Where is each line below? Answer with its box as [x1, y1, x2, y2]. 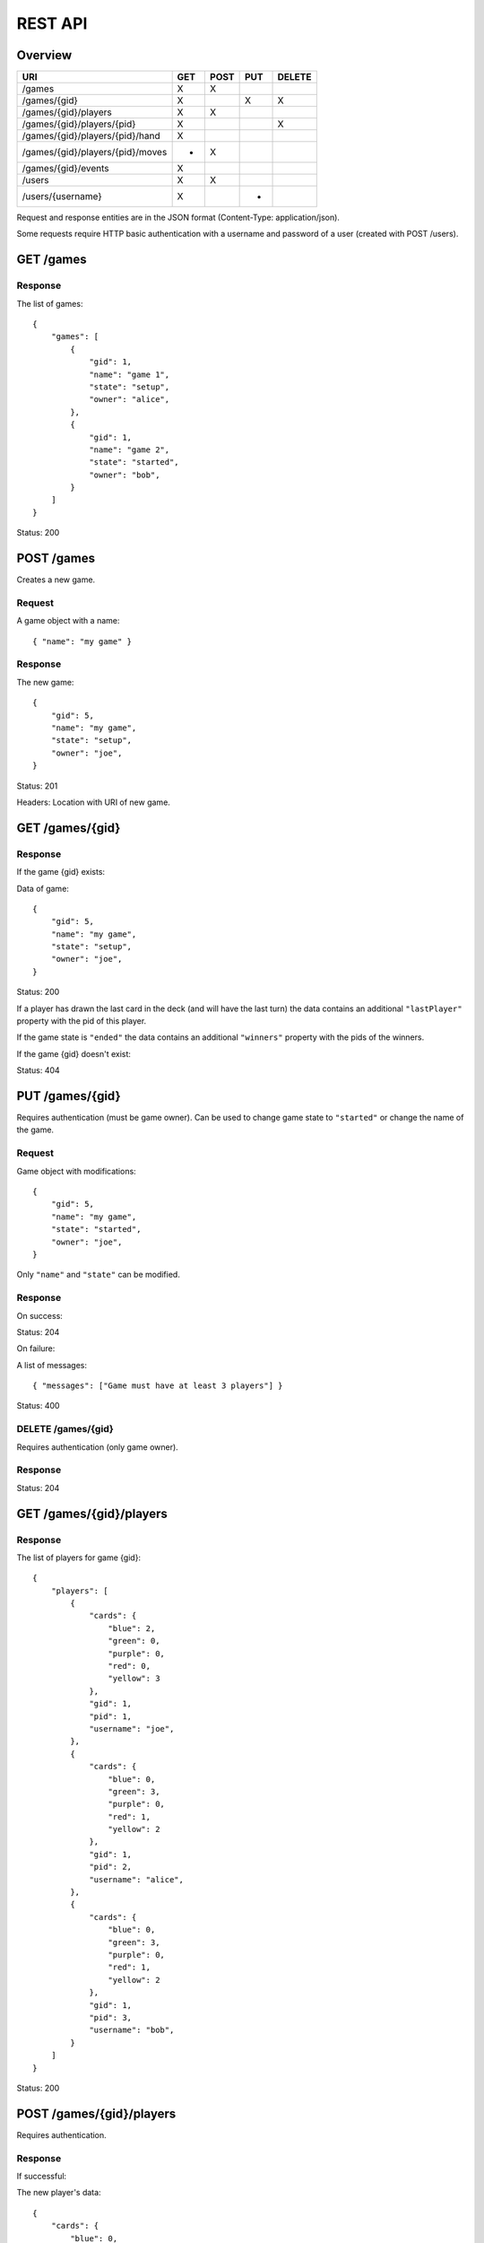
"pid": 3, [89, 2012, 133, 2022]
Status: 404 [16, 1065, 60, 1076]
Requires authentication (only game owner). [16, 1441, 178, 1453]
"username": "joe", [89, 1724, 175, 1733]
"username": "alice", [89, 1874, 184, 1884]
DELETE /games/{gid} [16, 1423, 114, 1436]
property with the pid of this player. [16, 1016, 147, 1026]
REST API [16, 13, 88, 33]
